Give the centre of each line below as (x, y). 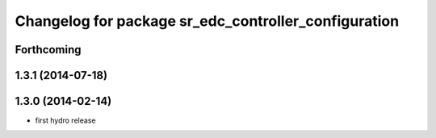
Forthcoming (48, 50)
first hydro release (65, 120)
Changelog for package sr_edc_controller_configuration (207, 21)
